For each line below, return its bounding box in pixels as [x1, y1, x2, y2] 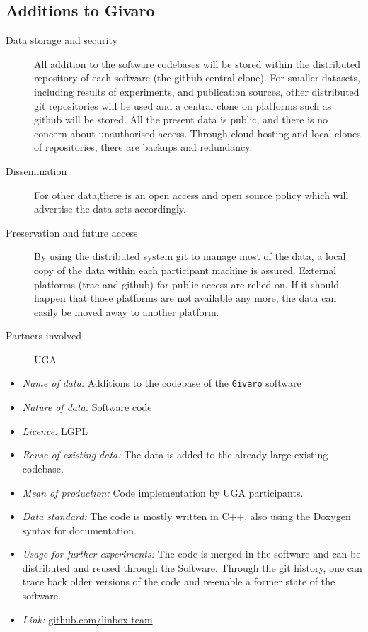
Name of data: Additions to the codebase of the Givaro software [22, 376, 301, 390]
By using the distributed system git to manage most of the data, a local [34, 249, 346, 264]
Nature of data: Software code [22, 400, 152, 414]
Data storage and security [6, 33, 117, 47]
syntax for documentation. [22, 522, 137, 537]
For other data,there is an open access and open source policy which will [34, 187, 349, 202]
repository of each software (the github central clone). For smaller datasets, [34, 70, 360, 85]
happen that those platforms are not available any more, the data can [34, 290, 337, 305]
